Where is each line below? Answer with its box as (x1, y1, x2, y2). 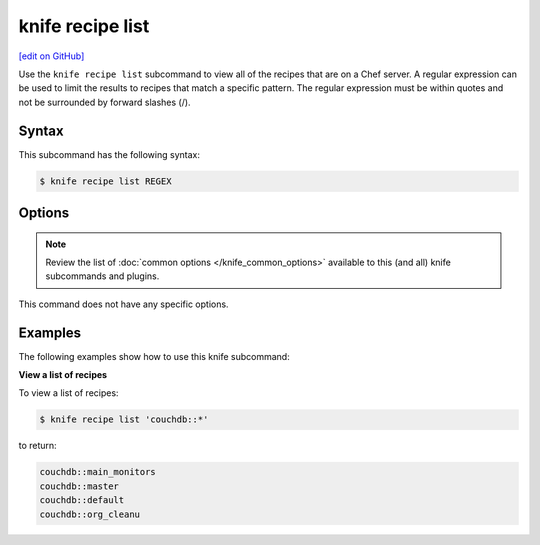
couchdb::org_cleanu (39, 508, 140, 520)
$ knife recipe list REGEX (39, 175, 172, 187)
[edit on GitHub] (18, 50, 85, 62)
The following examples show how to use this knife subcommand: (18, 350, 290, 362)
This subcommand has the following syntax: (18, 148, 200, 160)
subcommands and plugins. (45, 270, 160, 282)
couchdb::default (39, 495, 125, 506)
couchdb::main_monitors (39, 466, 157, 478)
